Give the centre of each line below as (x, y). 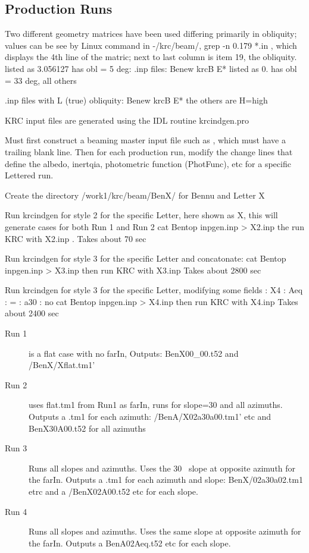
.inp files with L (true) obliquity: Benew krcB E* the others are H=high (136, 100)
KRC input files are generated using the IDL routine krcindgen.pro (127, 120)
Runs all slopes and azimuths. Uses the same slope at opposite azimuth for (165, 531)
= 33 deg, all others (41, 80)
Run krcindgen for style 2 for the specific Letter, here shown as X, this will (141, 215)
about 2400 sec (32, 313)
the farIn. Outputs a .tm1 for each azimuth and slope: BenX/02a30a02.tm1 (166, 480)
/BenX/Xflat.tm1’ (62, 365)
